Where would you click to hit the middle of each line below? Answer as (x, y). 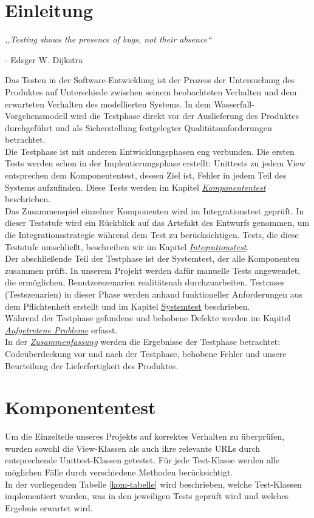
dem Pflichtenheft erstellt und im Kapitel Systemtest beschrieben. (128, 306)
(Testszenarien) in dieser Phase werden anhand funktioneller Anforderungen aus (154, 294)
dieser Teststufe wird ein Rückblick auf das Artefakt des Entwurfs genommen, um (157, 223)
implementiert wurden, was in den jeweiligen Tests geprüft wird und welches (147, 496)
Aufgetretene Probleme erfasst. (61, 329)
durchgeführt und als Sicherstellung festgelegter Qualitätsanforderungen (138, 127)
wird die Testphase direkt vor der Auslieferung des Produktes (184, 116)
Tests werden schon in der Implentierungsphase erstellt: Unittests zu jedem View (155, 163)
